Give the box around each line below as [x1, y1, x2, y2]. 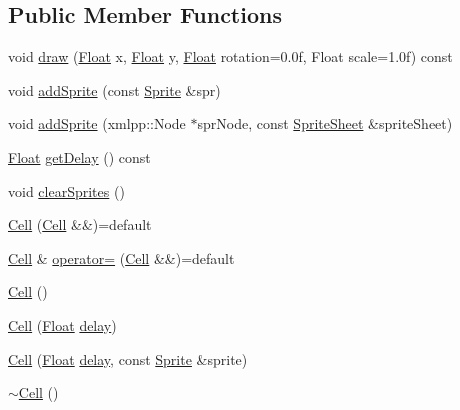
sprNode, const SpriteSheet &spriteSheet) [197, 113, 453, 134]
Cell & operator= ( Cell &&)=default [8, 247, 235, 268]
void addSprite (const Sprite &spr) [8, 79, 221, 100]
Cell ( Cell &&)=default [8, 214, 152, 235]
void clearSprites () [8, 180, 125, 201]
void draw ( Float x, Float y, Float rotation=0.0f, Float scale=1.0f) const [8, 46, 453, 67]
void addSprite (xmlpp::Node [8, 113, 186, 134]
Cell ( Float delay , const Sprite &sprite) [8, 348, 248, 369]
